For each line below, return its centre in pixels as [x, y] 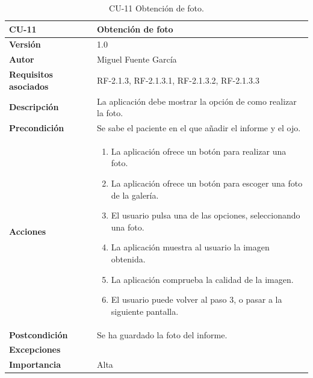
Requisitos [31, 74]
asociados [29, 86]
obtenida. [128, 259]
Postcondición [39, 334]
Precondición [37, 128]
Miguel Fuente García [137, 59]
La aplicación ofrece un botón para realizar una [199, 151]
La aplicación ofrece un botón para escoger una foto [207, 183]
